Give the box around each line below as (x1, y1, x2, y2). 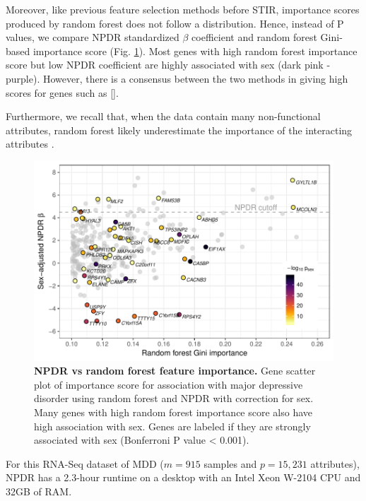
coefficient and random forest (191, 30, 317, 45)
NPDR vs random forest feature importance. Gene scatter (34, 363, 316, 378)
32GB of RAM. (6, 483, 72, 498)
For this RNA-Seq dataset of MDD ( (6, 456, 164, 471)
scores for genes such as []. (6, 85, 119, 100)
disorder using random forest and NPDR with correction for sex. (34, 391, 314, 406)
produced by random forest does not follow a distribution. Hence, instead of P (6, 16, 344, 30)
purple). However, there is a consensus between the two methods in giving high (6, 71, 348, 86)
